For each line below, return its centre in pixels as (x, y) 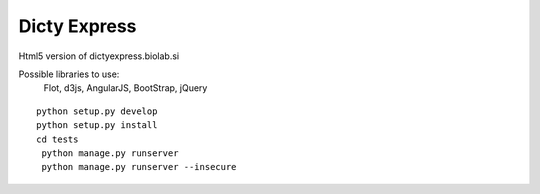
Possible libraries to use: (69, 74)
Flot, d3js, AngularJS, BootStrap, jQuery (125, 88)
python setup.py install (97, 125)
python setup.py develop (97, 111)
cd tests (57, 139)
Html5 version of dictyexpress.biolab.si (99, 56)
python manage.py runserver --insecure (139, 167)
